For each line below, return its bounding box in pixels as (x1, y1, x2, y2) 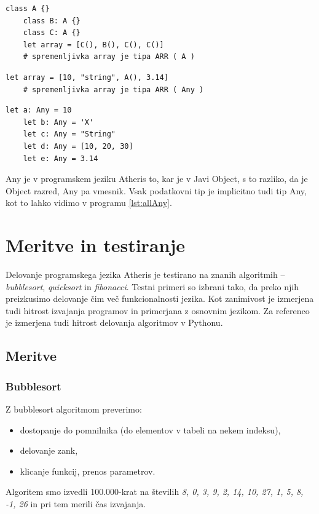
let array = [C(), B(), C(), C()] (23, 40, 164, 49)
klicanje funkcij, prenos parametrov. (20, 464, 156, 477)
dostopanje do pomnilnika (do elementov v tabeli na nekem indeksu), (20, 423, 281, 436)
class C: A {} (23, 28, 81, 38)
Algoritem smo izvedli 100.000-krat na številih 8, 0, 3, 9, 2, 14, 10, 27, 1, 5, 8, (6, 485, 304, 498)
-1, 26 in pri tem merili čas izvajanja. (6, 497, 146, 510)
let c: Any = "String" (23, 130, 116, 139)
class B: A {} (23, 16, 81, 25)
